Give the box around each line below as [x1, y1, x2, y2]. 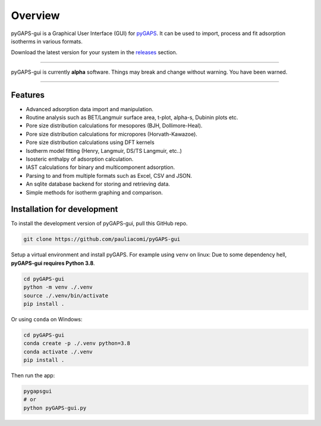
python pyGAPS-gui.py [23, 405, 87, 411]
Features [11, 90, 45, 100]
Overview [11, 9, 60, 22]
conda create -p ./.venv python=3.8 [23, 340, 131, 347]
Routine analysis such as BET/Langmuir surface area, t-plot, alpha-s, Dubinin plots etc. [26, 114, 238, 121]
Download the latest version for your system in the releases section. [11, 49, 178, 56]
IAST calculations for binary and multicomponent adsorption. [26, 164, 175, 171]
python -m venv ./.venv [23, 284, 93, 291]
